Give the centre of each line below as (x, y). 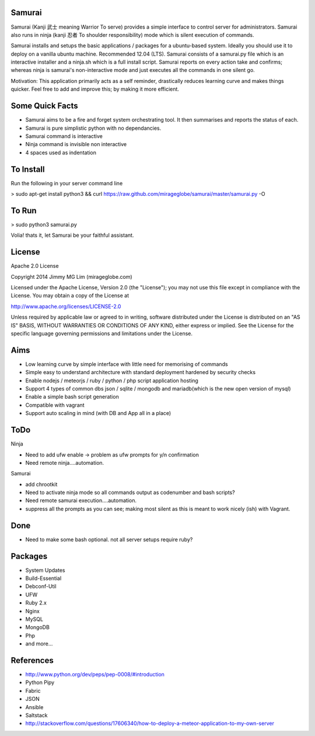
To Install (28, 169)
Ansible (34, 707)
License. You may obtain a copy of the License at (70, 296)
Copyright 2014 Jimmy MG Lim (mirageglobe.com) (71, 277)
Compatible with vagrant (55, 405)
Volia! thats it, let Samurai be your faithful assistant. (72, 235)
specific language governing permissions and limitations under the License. (101, 333)
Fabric (33, 690)
